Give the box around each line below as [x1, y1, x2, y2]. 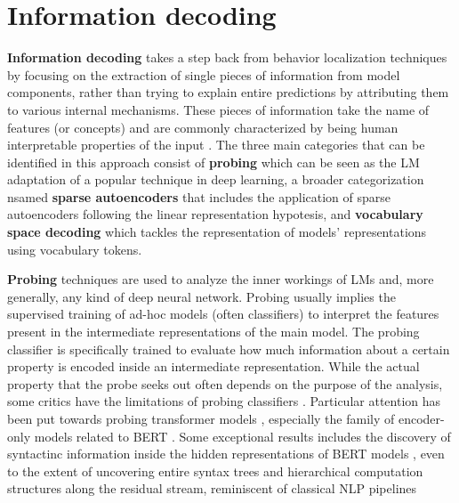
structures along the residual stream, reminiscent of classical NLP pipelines [7, 479, 417, 498]
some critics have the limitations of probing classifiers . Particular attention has [7, 392, 441, 410]
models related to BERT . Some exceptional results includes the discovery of [34, 426, 451, 445]
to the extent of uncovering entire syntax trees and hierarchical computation [7, 461, 423, 480]
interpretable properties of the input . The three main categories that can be [7, 135, 425, 154]
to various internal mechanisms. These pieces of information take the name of [7, 100, 430, 118]
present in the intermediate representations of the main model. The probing [7, 322, 420, 341]
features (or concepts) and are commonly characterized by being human [7, 118, 399, 136]
